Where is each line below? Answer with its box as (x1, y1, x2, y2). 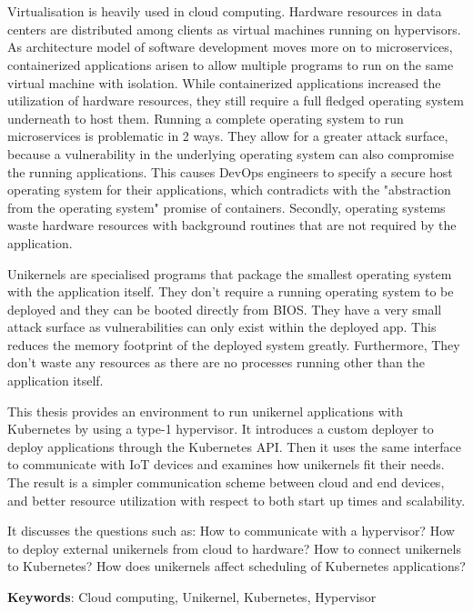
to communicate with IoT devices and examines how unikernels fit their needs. (7, 455, 445, 474)
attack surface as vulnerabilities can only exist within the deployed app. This (7, 317, 437, 336)
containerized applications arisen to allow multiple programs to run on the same (7, 55, 454, 74)
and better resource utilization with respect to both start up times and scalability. (7, 490, 466, 509)
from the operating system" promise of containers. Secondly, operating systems (7, 197, 446, 216)
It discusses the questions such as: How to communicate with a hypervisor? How (7, 521, 455, 540)
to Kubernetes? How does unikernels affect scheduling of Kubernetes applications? (7, 557, 466, 576)
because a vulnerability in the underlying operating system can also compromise (7, 144, 454, 163)
